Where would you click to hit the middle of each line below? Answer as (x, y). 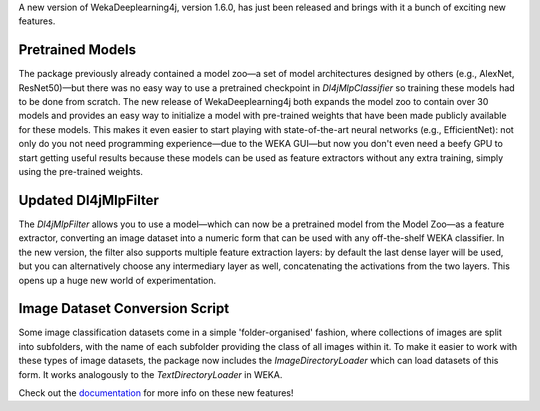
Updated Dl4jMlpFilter (89, 200)
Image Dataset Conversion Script (124, 308)
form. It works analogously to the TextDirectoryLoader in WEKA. (150, 374)
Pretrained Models (77, 50)
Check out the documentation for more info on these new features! (156, 392)
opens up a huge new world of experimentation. (117, 280)
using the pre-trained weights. (81, 172)
